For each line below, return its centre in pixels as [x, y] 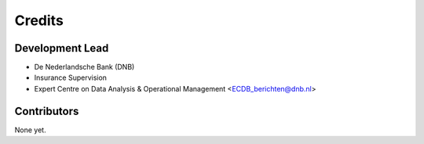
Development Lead [62, 48]
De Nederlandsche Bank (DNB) [84, 67]
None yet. [30, 130]
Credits [39, 20]
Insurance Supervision [71, 77]
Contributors [47, 111]
